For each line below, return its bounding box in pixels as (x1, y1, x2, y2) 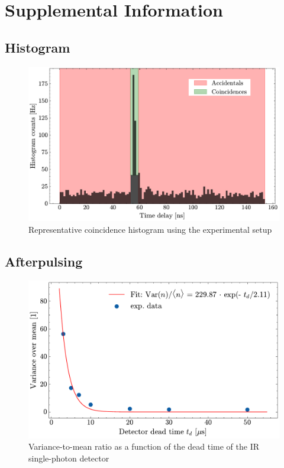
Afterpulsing (5, 252, 83, 270)
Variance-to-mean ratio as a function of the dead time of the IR (28, 440, 259, 453)
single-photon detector (28, 451, 109, 464)
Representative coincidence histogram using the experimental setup (28, 223, 272, 235)
